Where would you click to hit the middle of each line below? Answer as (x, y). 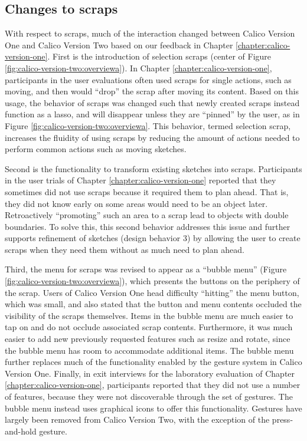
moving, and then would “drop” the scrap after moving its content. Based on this (152, 91)
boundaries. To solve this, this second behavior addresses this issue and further (148, 226)
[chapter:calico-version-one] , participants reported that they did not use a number (153, 385)
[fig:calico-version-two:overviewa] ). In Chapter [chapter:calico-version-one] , (138, 68)
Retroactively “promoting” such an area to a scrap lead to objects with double (147, 215)
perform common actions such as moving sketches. (96, 149)
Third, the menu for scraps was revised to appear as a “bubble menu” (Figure (146, 269)
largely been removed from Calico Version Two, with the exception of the (137, 419)
